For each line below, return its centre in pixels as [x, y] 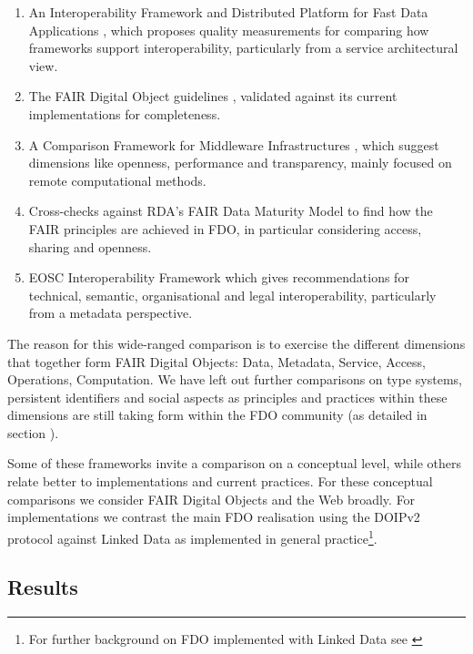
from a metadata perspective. [111, 313]
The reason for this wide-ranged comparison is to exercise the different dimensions [236, 343]
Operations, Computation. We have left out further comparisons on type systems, [235, 379]
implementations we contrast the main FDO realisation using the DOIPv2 [214, 517]
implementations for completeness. [125, 113]
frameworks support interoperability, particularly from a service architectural [243, 48]
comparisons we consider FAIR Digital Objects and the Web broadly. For [211, 499]
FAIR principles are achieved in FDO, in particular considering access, [225, 228]
